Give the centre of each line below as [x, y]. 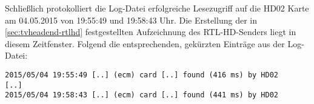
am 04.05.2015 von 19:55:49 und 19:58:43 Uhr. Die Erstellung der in [131, 20]
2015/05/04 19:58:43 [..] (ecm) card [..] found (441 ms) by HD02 [142, 95]
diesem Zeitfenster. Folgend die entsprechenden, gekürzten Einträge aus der [145, 43]
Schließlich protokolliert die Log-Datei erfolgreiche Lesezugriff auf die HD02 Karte [157, 8]
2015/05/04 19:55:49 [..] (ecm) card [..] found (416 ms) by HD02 [142, 75]
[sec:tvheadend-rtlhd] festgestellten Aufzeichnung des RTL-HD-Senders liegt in [151, 32]
